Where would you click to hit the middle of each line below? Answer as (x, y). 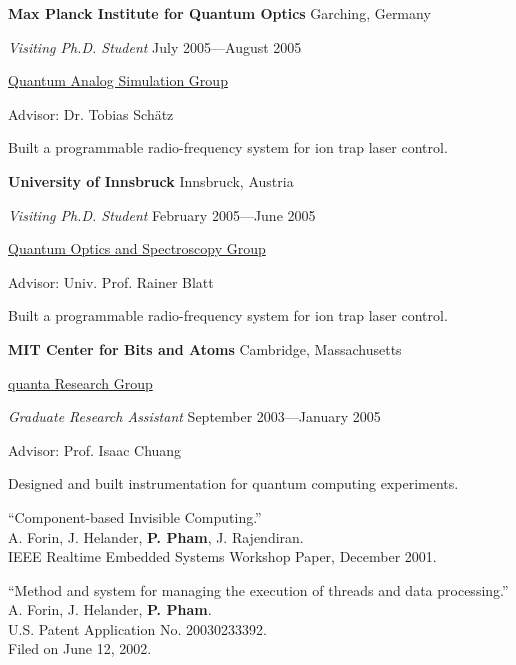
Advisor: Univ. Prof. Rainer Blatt (111, 281)
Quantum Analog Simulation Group (118, 80)
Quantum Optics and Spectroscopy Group (137, 248)
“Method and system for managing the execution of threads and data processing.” (258, 589)
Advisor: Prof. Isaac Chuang (95, 449)
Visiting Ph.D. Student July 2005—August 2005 (155, 46)
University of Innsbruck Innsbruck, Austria (151, 180)
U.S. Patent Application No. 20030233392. (137, 628)
